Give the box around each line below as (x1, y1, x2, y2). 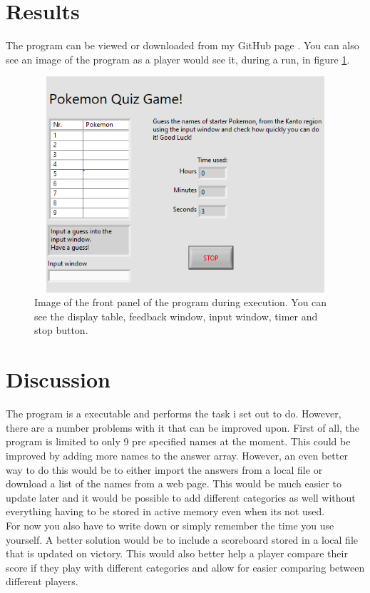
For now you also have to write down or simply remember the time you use (6, 517, 334, 532)
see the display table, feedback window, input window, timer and (34, 308, 318, 323)
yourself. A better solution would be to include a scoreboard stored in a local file (6, 532, 359, 547)
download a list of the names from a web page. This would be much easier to (6, 476, 341, 491)
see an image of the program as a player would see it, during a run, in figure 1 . (6, 51, 350, 66)
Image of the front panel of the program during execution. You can (34, 295, 327, 310)
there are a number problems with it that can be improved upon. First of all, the (6, 420, 360, 435)
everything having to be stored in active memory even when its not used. (6, 504, 325, 519)
